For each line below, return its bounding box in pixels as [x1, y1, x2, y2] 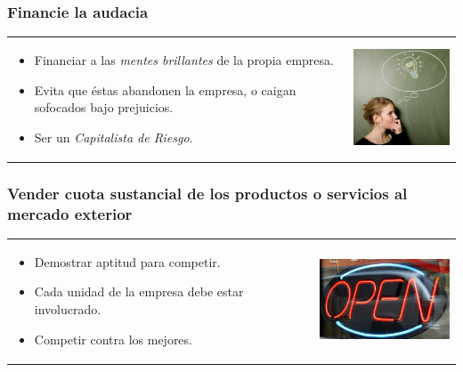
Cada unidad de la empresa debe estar [34, 282, 244, 301]
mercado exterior [7, 202, 133, 224]
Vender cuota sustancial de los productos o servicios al [7, 182, 408, 204]
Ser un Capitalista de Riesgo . [34, 127, 193, 146]
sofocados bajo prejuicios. [34, 98, 174, 117]
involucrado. [34, 299, 102, 318]
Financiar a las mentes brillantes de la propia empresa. [34, 50, 334, 69]
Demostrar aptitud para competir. [34, 252, 221, 271]
